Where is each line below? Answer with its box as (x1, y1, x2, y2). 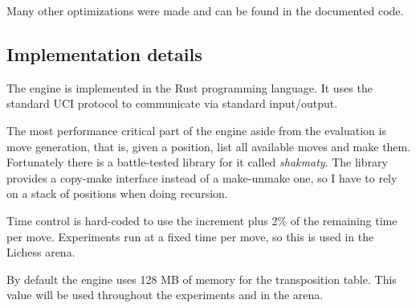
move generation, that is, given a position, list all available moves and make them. (6, 138, 411, 154)
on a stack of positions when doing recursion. (6, 185, 228, 202)
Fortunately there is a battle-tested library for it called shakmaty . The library (6, 154, 388, 170)
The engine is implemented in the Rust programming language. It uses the (6, 79, 373, 96)
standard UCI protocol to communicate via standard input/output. (6, 95, 338, 112)
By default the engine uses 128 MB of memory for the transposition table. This (6, 270, 397, 287)
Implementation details (6, 41, 202, 66)
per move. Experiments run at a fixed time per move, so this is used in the (6, 228, 374, 244)
